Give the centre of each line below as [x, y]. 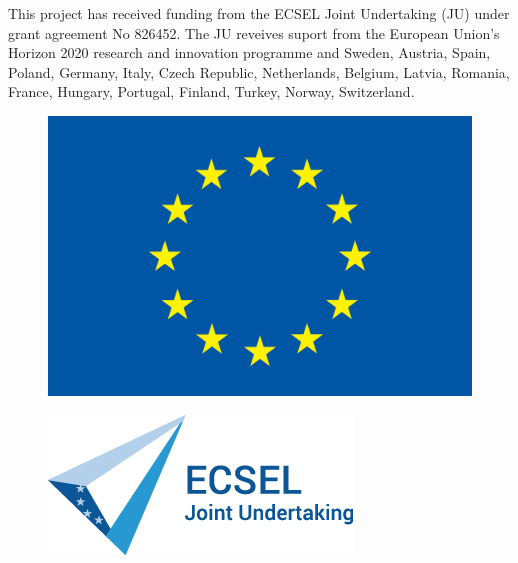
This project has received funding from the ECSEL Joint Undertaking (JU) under [259, 13]
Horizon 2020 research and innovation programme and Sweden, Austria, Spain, [249, 52]
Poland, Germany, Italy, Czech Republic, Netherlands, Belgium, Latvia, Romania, [259, 71]
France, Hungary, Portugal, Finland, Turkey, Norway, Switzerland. [211, 91]
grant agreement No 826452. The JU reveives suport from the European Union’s [254, 32]
